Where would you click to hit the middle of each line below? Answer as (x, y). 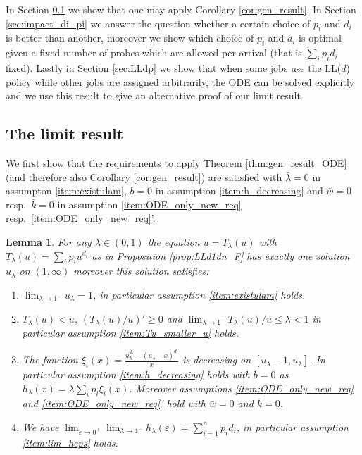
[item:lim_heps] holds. (70, 442)
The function (50, 360)
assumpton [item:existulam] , (66, 191)
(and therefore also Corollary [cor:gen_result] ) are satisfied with (144, 176)
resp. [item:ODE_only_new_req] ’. (81, 218)
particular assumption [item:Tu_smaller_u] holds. (131, 332)
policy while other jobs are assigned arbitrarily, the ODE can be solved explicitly (180, 81)
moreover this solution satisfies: (141, 271)
